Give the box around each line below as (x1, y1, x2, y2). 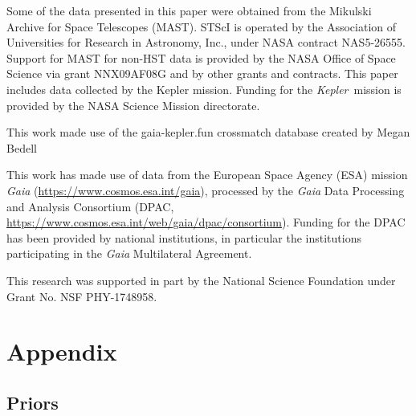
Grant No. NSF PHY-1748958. (6, 288, 157, 304)
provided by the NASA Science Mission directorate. (6, 96, 260, 113)
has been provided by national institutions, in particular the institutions (6, 229, 361, 246)
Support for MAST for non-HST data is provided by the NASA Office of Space (6, 49, 396, 66)
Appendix (6, 335, 117, 368)
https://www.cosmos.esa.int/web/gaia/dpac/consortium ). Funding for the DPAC (6, 214, 406, 230)
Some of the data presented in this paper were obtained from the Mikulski (6, 2, 372, 18)
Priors (6, 389, 59, 414)
